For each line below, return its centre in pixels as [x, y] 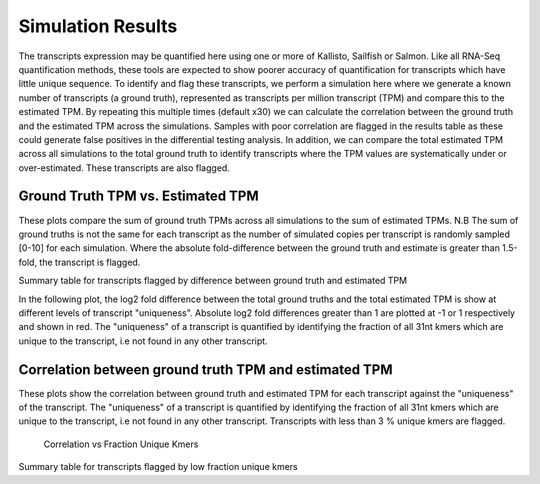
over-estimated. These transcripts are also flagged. [124, 167]
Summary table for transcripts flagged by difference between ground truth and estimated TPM [213, 281]
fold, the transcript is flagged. [79, 262]
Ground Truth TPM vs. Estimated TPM [138, 196]
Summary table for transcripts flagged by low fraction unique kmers [158, 467]
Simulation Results [98, 26]
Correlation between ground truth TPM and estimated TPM [206, 369]
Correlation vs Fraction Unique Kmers [121, 444]
